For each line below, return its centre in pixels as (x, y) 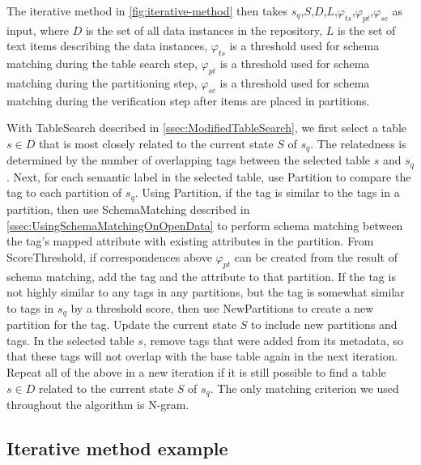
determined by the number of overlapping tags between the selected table (189, 160)
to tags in (30, 307)
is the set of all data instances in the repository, (204, 30)
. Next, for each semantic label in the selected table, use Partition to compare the (209, 176)
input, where (38, 30)
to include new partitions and (324, 324)
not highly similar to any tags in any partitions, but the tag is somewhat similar (206, 292)
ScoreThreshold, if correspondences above (109, 256)
